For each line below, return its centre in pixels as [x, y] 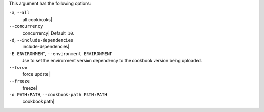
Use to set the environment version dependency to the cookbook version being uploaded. [112, 61]
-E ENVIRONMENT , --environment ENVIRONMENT [61, 53]
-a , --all [19, 13]
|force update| [36, 74]
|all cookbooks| [37, 19]
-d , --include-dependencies [41, 40]
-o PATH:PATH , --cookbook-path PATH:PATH [58, 95]
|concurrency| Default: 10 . [48, 33]
